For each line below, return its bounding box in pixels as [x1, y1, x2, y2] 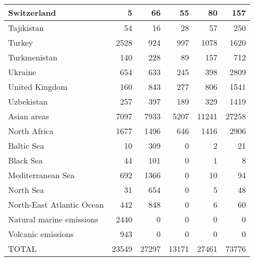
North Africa [8, 125, 54, 137]
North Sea [8, 184, 44, 195]
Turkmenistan [8, 51, 58, 63]
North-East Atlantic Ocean [8, 199, 104, 210]
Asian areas [8, 110, 49, 122]
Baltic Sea [8, 140, 44, 151]
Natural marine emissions [8, 213, 98, 225]
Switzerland [8, 7, 56, 18]
